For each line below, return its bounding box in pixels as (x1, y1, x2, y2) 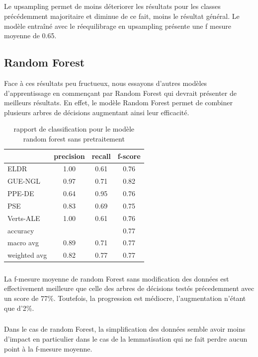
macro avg (7, 237, 39, 248)
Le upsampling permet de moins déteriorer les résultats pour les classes (4, 1, 221, 11)
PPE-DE (7, 188, 34, 199)
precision (54, 150, 85, 161)
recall (91, 150, 111, 161)
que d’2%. (4, 302, 34, 313)
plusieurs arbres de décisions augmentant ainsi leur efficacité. (4, 107, 189, 117)
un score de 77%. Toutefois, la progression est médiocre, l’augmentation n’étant (4, 292, 246, 303)
